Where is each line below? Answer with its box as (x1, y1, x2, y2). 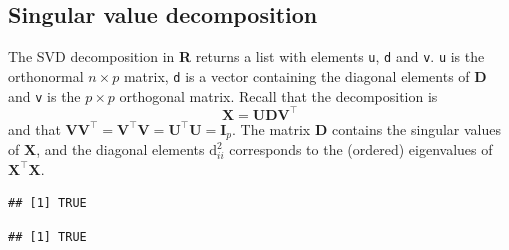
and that (8, 118, 61, 139)
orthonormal (8, 65, 84, 86)
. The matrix (232, 118, 311, 139)
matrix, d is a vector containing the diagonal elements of (123, 65, 470, 86)
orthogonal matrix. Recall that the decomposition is (119, 85, 438, 106)
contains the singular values (331, 118, 502, 139)
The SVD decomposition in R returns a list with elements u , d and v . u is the (8, 46, 485, 67)
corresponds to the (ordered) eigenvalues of (229, 139, 493, 160)
